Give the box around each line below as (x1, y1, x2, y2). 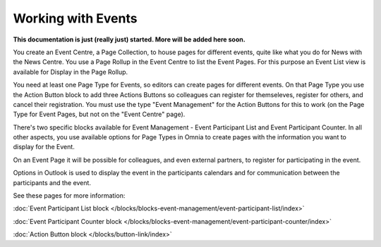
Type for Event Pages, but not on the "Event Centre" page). (13, 110, 186, 119)
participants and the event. (13, 178, 92, 186)
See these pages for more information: (13, 191, 126, 200)
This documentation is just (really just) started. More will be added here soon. (13, 35, 246, 44)
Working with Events (13, 11, 138, 26)
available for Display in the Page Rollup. (13, 68, 128, 76)
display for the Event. (13, 143, 75, 151)
